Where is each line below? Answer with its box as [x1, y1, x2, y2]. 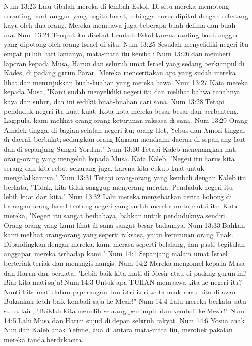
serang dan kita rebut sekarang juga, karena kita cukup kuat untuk [4, 163, 204, 173]
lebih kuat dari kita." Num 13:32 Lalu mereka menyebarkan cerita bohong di [4, 191, 232, 201]
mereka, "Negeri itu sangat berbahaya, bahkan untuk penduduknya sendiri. [4, 210, 227, 221]
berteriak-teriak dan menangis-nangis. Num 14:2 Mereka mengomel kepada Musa [4, 258, 245, 268]
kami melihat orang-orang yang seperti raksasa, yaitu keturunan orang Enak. [4, 229, 233, 240]
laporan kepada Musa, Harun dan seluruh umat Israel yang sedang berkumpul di [4, 58, 245, 68]
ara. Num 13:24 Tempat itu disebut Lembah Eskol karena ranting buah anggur [4, 29, 239, 39]
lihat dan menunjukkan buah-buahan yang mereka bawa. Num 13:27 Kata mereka [4, 77, 248, 87]
